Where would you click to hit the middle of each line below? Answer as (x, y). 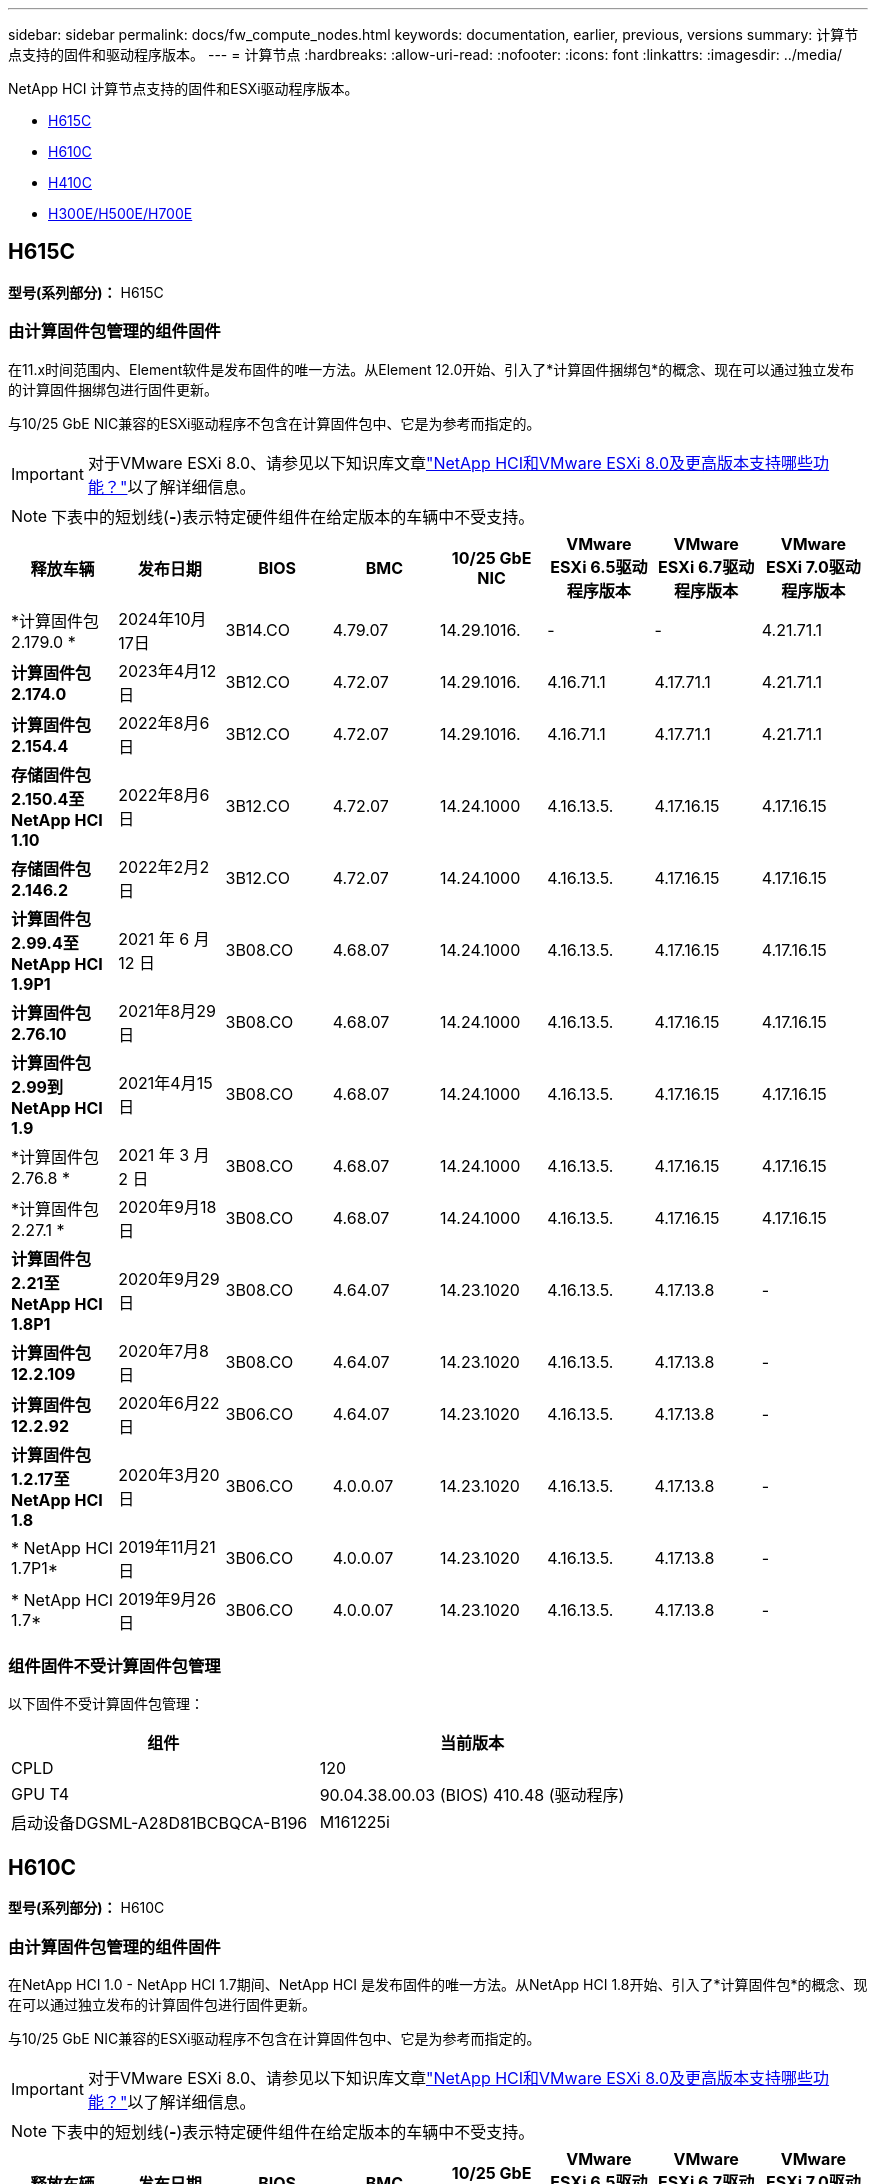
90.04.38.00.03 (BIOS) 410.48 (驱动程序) (472, 1795)
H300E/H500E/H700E (120, 213)
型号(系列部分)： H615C (86, 292)
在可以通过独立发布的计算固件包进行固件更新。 (162, 2004)
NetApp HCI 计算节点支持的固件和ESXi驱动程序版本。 (183, 88)
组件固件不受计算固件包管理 (114, 1665)
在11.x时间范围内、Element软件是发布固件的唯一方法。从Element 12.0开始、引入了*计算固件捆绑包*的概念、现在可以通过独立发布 (431, 369)
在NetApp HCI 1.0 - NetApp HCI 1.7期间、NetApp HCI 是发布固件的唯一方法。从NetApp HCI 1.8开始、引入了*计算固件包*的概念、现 (438, 1984)
